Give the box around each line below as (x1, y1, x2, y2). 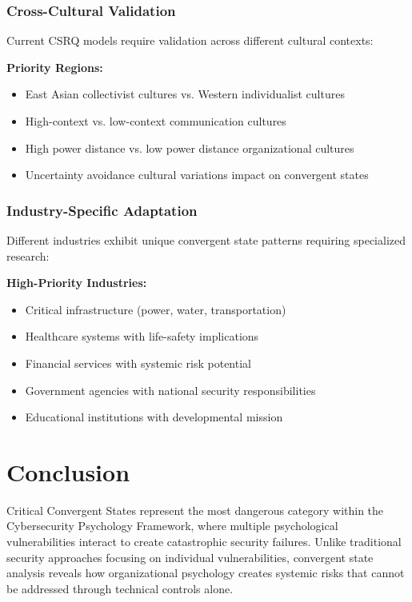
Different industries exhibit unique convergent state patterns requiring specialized (6, 232, 406, 248)
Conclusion (6, 455, 130, 488)
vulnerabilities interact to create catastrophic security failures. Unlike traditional (6, 533, 402, 550)
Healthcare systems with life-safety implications (25, 328, 259, 345)
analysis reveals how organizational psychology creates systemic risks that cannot (6, 564, 405, 581)
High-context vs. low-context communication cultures (25, 113, 286, 129)
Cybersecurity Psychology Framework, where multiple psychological (6, 517, 338, 534)
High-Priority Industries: (6, 274, 147, 291)
